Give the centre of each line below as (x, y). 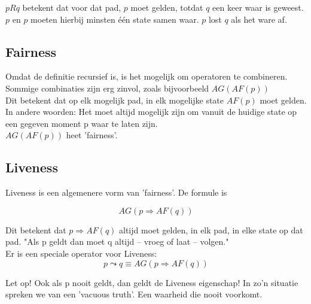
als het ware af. (259, 19)
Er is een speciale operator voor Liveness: (81, 253)
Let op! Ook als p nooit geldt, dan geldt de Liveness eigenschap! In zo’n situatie (152, 282)
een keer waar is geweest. (258, 7)
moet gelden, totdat (167, 7)
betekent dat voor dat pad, (72, 7)
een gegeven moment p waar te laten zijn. (82, 123)
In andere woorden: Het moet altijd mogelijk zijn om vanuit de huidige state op (151, 112)
